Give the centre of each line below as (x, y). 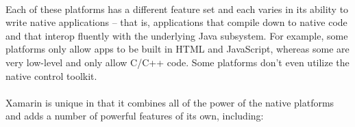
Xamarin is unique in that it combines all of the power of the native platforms (170, 102)
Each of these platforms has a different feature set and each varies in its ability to (177, 9)
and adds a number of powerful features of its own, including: (135, 116)
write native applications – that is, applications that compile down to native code (176, 22)
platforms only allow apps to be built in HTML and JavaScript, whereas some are (177, 49)
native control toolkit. (51, 75)
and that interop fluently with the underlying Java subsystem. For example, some (177, 35)
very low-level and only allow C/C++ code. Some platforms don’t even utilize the (177, 62)
